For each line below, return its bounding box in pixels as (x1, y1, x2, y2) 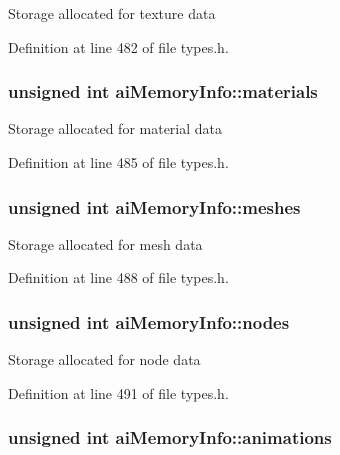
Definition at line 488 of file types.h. (8, 267, 229, 288)
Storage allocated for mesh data (8, 233, 203, 254)
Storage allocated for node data (8, 349, 201, 370)
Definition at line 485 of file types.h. (8, 152, 229, 172)
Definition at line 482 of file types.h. (8, 36, 229, 57)
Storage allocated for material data (8, 118, 223, 139)
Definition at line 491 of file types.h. (8, 382, 229, 403)
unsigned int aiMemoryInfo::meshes (8, 194, 301, 219)
